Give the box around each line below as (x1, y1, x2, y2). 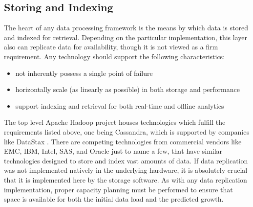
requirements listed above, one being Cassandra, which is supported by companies (4, 126, 249, 137)
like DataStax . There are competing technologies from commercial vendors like (4, 136, 242, 146)
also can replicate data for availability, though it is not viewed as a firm (4, 42, 218, 52)
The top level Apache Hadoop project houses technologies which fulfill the (4, 117, 226, 127)
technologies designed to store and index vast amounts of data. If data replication (4, 155, 248, 165)
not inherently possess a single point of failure (15, 68, 153, 78)
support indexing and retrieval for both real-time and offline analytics (15, 100, 224, 111)
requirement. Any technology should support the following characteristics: (4, 51, 225, 61)
